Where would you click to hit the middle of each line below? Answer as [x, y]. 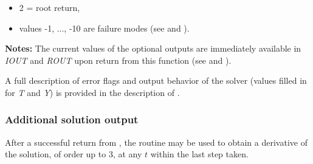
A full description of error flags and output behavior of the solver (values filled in [156, 80]
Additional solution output [72, 119]
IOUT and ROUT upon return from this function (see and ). [118, 60]
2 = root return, [50, 7]
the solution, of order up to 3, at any [74, 154]
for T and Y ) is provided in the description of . [92, 92]
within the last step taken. [199, 154]
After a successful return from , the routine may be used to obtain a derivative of [156, 142]
